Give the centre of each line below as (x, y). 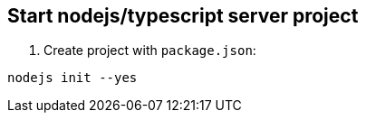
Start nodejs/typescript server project (183, 16)
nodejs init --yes (72, 78)
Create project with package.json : (150, 51)
